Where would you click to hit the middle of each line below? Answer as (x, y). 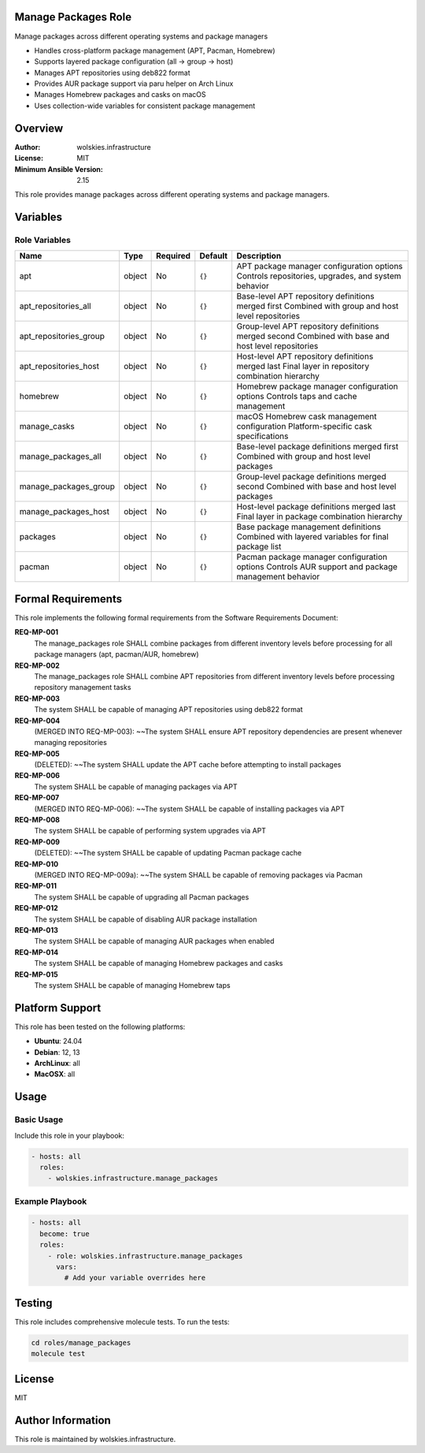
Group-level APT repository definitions (308, 326)
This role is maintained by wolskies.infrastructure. (95, 1439)
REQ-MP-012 (36, 908)
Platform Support (58, 1008)
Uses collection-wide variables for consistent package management (145, 106)
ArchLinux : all (57, 1063)
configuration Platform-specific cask (305, 427)
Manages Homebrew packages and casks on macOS (120, 95)
